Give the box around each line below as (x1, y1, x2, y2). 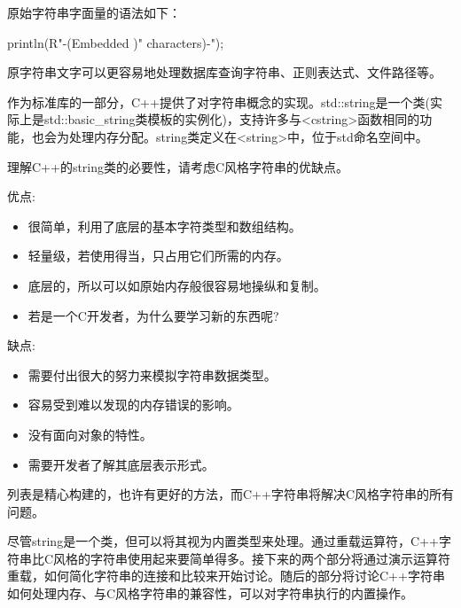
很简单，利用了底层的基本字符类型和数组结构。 (27, 216, 301, 235)
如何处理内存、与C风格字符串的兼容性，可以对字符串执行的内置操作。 (7, 584, 414, 603)
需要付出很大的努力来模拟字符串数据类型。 (27, 365, 277, 384)
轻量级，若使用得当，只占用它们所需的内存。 (27, 246, 289, 265)
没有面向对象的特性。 (27, 425, 152, 443)
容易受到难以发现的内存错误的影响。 (27, 395, 239, 414)
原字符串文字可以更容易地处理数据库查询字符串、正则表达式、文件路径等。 (7, 63, 441, 82)
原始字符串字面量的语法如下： (7, 4, 181, 21)
